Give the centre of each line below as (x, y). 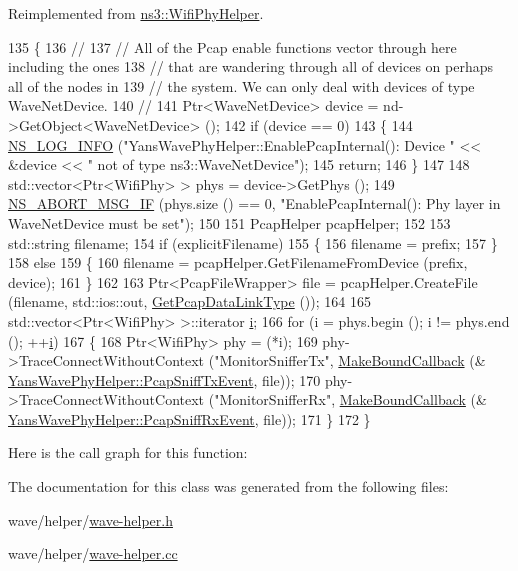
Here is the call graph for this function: (128, 452)
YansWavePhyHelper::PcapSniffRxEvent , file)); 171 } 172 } (189, 418)
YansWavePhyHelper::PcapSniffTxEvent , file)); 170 (164, 379)
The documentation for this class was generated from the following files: (228, 486)
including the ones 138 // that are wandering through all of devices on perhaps (250, 66)
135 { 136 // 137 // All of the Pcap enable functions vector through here (232, 46)
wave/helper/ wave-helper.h (90, 519)
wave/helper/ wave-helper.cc (93, 553)
